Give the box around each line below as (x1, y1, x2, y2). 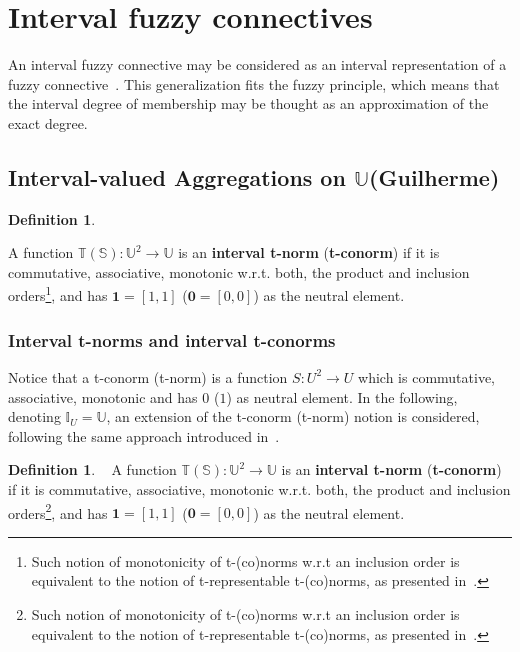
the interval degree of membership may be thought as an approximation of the (8, 93, 489, 114)
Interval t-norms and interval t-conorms (8, 327, 336, 352)
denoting (8, 406, 61, 427)
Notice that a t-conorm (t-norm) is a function (8, 366, 288, 387)
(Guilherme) (369, 161, 500, 192)
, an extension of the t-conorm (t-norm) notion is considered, (106, 406, 480, 427)
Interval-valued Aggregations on (8, 161, 346, 192)
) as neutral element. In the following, (226, 386, 458, 407)
